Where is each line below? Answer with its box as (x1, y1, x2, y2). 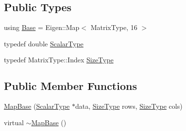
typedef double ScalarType (4, 38, 84, 48)
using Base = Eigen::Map (4, 22, 80, 32)
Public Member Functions (4, 78, 137, 93)
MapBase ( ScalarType (4, 101, 70, 111)
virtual (4, 117, 24, 127)
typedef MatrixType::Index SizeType (4, 55, 114, 65)
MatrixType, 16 (90, 22, 137, 32)
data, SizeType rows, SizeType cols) (75, 101, 183, 111)
